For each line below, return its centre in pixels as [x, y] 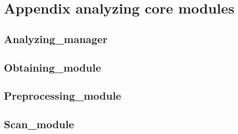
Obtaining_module [52, 67]
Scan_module [39, 124]
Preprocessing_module [63, 96]
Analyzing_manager [56, 38]
